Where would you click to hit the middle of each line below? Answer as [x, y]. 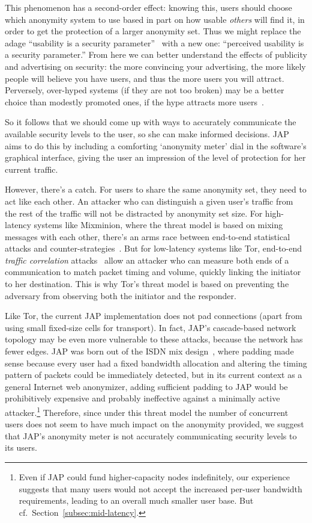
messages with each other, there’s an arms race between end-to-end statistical [148, 236]
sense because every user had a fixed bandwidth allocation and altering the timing [156, 363]
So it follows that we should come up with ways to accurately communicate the [151, 122]
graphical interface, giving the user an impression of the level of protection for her [155, 157]
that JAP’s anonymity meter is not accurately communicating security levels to [151, 435]
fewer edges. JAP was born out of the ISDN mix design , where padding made [149, 351]
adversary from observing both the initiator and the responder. [121, 295]
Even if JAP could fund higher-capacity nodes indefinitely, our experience [154, 477]
